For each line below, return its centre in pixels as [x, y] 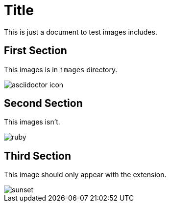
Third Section [37, 156]
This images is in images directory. [61, 69]
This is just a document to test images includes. [81, 32]
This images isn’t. [32, 122]
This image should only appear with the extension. [85, 175]
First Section [36, 51]
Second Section [43, 103]
